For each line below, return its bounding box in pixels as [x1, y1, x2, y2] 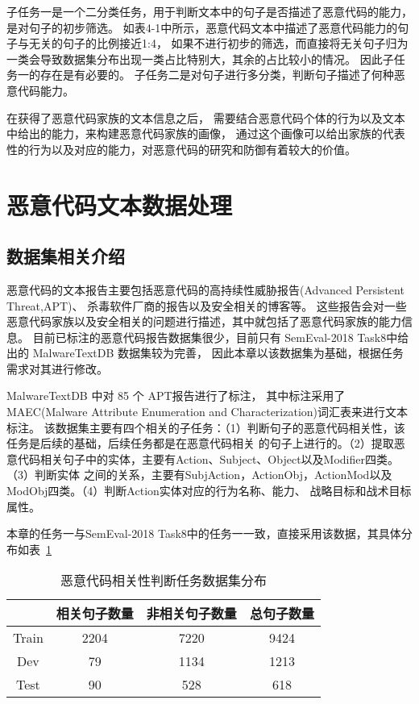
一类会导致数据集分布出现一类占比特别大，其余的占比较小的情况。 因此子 [6, 50, 394, 67]
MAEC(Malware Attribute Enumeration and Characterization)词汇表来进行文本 [6, 403, 409, 420]
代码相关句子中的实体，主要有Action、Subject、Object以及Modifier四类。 [17, 450, 399, 467]
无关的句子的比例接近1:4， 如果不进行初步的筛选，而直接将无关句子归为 [28, 35, 409, 52]
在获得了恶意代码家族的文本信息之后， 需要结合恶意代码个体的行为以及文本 [6, 109, 405, 126]
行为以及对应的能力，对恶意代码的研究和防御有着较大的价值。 [28, 140, 356, 157]
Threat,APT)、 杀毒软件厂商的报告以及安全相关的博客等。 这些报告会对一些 [6, 297, 407, 314]
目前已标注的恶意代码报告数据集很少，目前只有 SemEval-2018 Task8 [32, 328, 387, 345]
